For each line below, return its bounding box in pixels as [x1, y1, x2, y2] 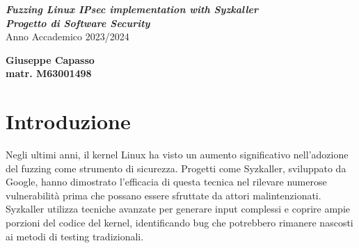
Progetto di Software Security [6, 15, 150, 30]
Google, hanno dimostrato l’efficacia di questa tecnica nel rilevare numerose [6, 174, 327, 189]
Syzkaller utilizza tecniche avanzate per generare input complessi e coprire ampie [6, 201, 351, 216]
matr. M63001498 [6, 66, 92, 81]
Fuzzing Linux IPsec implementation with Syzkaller [6, 2, 259, 16]
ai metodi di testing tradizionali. [6, 229, 144, 243]
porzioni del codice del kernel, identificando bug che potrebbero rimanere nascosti [6, 215, 353, 230]
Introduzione [6, 107, 131, 135]
